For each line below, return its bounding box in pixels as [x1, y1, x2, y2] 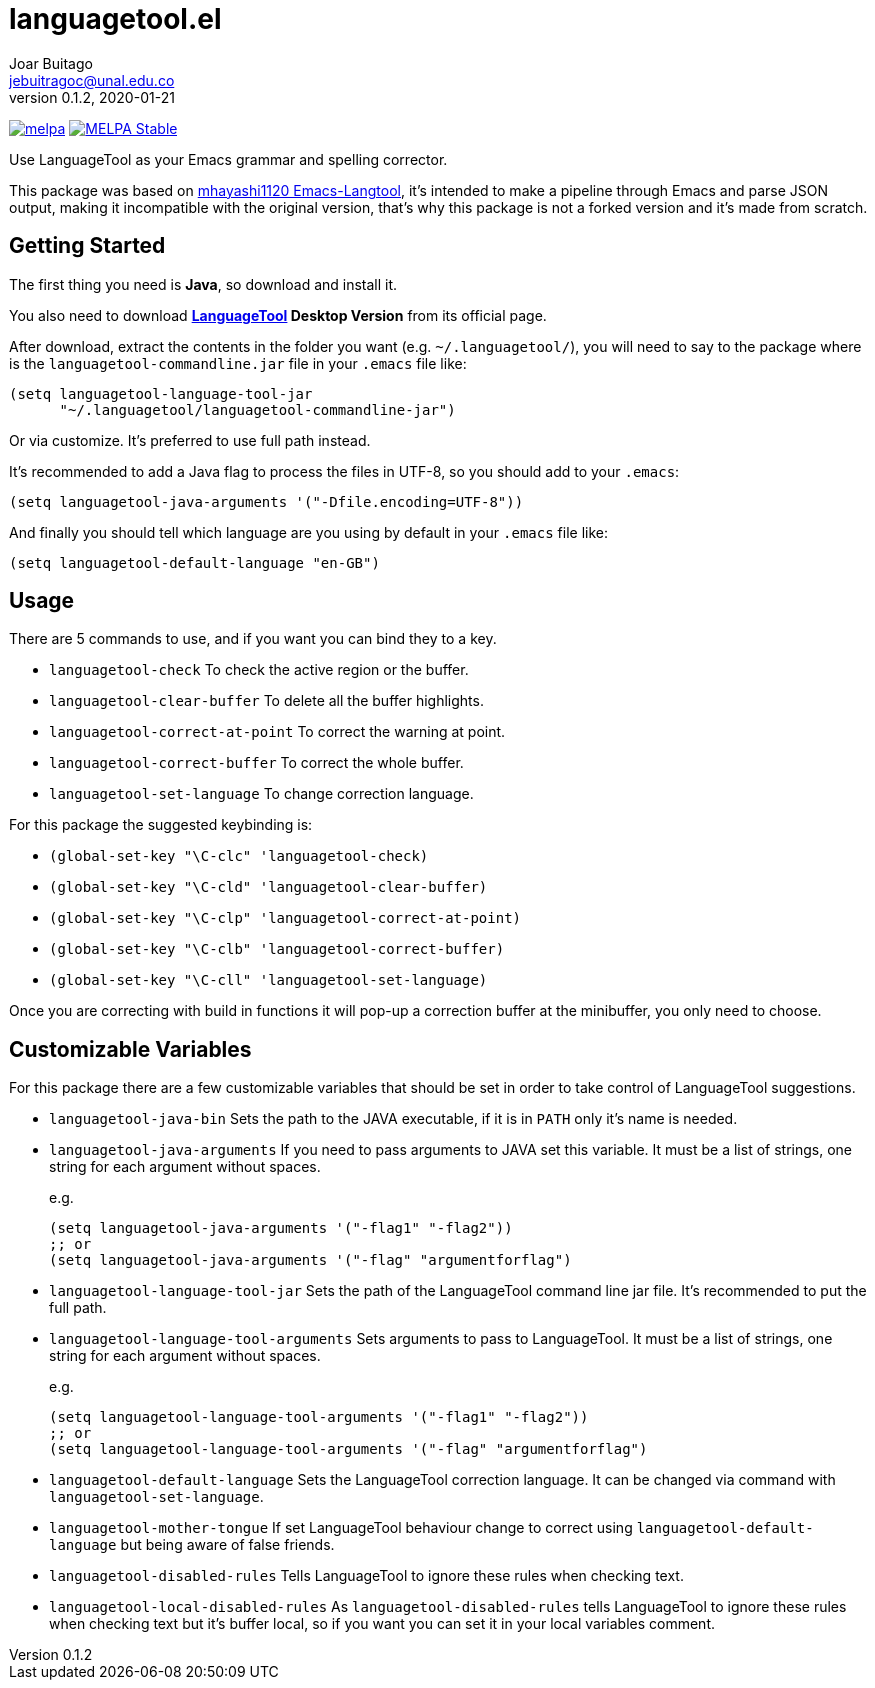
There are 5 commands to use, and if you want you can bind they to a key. [9, 630, 497, 648]
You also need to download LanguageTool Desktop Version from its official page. [9, 306, 547, 324]
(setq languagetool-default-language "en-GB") [9, 554, 380, 571]
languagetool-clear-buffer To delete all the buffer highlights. [49, 692, 484, 710]
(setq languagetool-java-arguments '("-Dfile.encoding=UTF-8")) [9, 493, 524, 510]
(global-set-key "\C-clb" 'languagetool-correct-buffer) [49, 941, 505, 958]
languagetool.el [9, 2, 222, 36]
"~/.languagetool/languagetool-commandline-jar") [59, 401, 456, 418]
